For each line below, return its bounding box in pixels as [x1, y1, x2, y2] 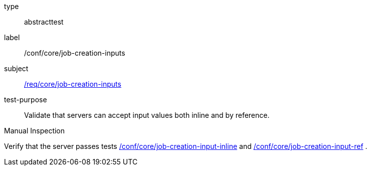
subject [4, 64, 29, 73]
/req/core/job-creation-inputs [24, 80, 121, 88]
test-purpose [4, 95, 47, 104]
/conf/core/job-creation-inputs [24, 49, 125, 57]
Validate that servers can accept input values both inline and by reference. [24, 111, 270, 119]
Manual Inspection [4, 126, 65, 135]
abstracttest [24, 18, 64, 26]
